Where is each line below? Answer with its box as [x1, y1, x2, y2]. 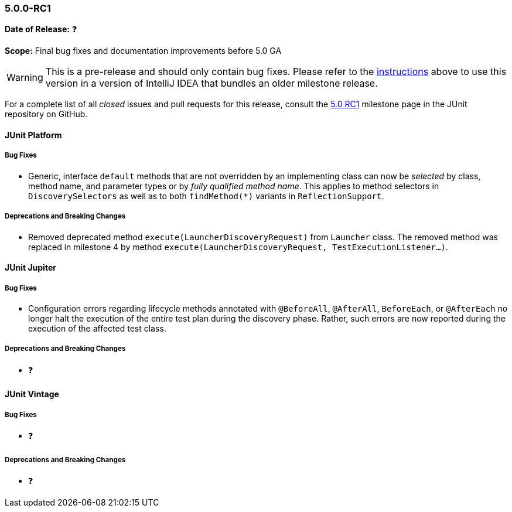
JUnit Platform [5, 129, 62, 140]
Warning [6, 71, 43, 84]
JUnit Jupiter [5, 262, 56, 273]
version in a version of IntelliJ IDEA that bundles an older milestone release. [45, 77, 378, 90]
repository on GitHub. [5, 109, 88, 120]
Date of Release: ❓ [5, 24, 77, 35]
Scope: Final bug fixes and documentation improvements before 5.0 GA [5, 46, 282, 56]
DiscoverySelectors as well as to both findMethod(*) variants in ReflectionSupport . [28, 190, 384, 201]
